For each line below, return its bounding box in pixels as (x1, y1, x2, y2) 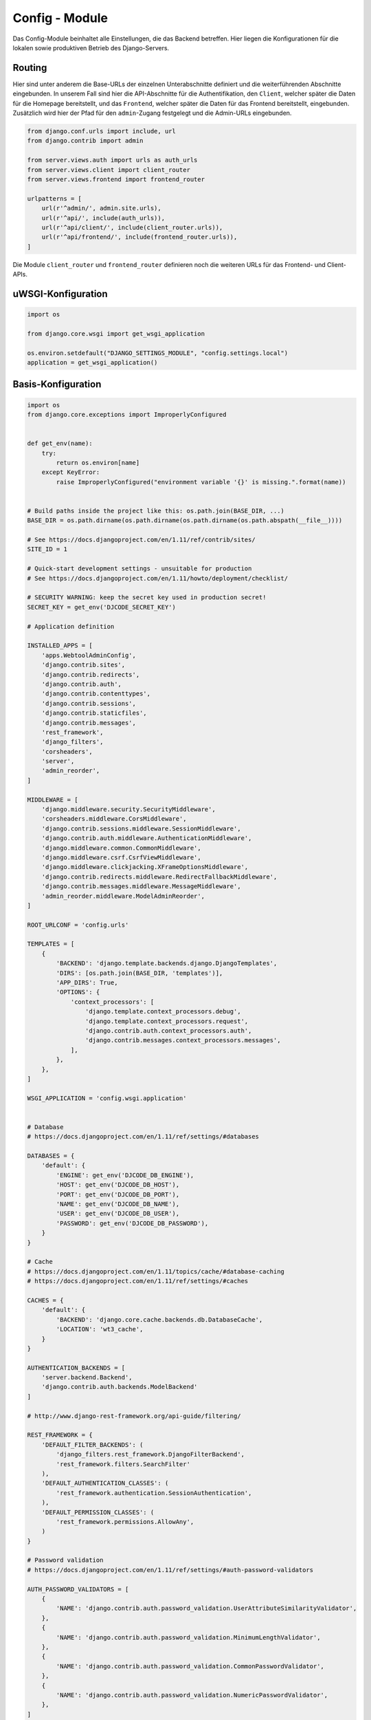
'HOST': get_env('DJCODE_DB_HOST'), (56, 1181, 180, 1189)
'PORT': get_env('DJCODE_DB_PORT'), (56, 1190, 180, 1198)
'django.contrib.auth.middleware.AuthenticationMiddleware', (41, 835, 252, 842)
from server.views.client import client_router (27, 166, 190, 173)
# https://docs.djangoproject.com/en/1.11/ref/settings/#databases (27, 1132, 260, 1141)
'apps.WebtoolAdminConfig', (41, 651, 137, 659)
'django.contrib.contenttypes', (41, 690, 151, 698)
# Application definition (27, 623, 115, 630)
